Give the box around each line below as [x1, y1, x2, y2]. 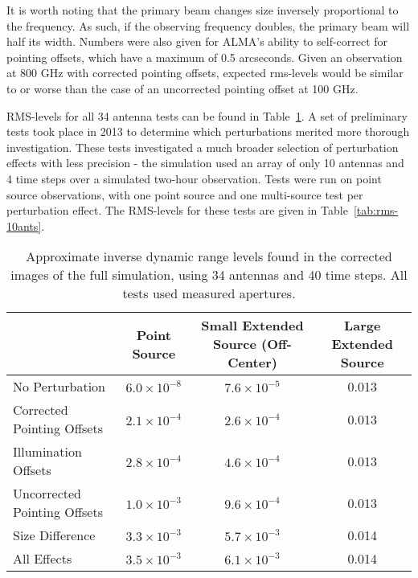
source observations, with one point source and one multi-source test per [6, 186, 363, 203]
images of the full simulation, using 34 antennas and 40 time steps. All [10, 265, 408, 285]
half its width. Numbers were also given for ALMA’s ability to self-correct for [6, 33, 388, 50]
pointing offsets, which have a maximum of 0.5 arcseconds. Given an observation [6, 48, 403, 65]
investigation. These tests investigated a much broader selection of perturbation [6, 138, 399, 155]
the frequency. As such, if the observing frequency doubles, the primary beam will [6, 17, 410, 34]
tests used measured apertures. [122, 284, 296, 303]
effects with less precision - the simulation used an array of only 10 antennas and [6, 154, 404, 171]
